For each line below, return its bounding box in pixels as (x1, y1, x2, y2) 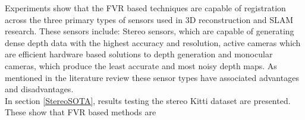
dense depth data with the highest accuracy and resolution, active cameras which (5, 36, 301, 48)
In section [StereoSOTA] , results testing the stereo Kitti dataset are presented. (5, 94, 291, 106)
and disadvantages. (5, 83, 74, 95)
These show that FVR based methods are (5, 106, 156, 118)
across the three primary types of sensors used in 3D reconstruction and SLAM (5, 13, 294, 25)
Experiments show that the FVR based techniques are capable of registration (5, 2, 286, 14)
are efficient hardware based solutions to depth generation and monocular (5, 48, 273, 60)
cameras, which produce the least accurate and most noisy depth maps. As (5, 59, 277, 72)
